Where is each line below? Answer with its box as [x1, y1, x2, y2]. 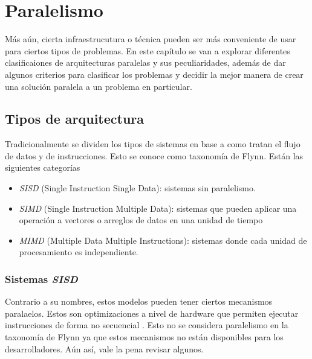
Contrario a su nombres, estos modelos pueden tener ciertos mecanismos [5, 295, 273, 308]
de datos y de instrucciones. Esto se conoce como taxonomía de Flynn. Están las [5, 149, 304, 162]
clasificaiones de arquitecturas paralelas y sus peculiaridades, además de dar [5, 56, 286, 69]
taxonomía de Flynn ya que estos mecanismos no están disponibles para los [5, 331, 284, 343]
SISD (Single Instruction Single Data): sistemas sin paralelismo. [19, 182, 256, 194]
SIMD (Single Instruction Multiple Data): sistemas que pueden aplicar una [19, 202, 297, 214]
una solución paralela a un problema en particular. [5, 80, 192, 92]
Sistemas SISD [5, 271, 78, 286]
